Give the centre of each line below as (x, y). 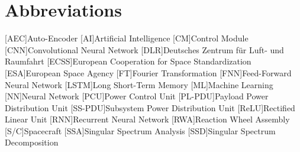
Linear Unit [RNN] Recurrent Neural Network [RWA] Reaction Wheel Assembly (147, 119)
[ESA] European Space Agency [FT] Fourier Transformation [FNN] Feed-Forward (148, 72)
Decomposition (32, 142)
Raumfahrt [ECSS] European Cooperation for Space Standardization (128, 61)
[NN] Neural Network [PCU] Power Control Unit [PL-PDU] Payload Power (137, 96)
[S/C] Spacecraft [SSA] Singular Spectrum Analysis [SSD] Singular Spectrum (140, 130)
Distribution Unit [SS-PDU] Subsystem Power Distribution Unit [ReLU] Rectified (150, 107)
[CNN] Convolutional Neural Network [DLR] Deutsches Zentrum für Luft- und (144, 49)
